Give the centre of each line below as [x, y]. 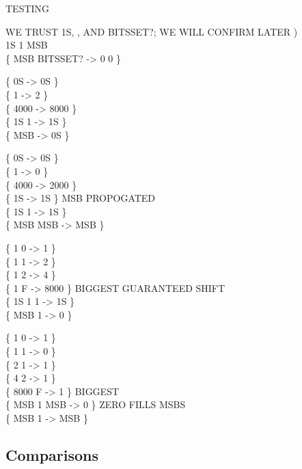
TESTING [28, 8]
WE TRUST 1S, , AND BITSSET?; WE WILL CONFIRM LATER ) [152, 31]
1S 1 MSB [27, 45]
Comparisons [52, 455]
